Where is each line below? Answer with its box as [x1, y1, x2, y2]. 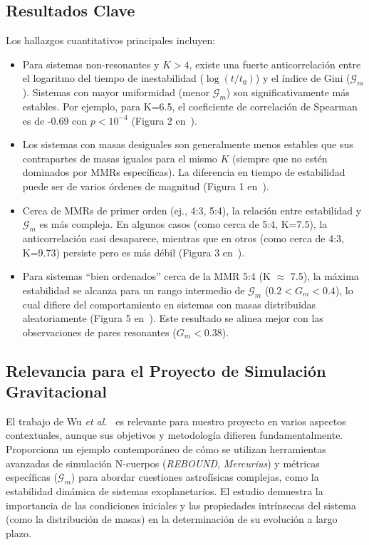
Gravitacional [6, 380, 107, 403]
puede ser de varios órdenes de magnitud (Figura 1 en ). [22, 178, 269, 193]
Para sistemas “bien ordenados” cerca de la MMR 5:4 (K [22, 269, 271, 284]
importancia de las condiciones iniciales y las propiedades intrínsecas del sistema [6, 497, 356, 512]
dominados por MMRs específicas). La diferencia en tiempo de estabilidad [22, 165, 345, 180]
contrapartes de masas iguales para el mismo [22, 150, 217, 165]
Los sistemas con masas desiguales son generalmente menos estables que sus [22, 137, 353, 152]
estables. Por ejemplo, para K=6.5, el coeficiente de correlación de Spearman [22, 98, 358, 113]
